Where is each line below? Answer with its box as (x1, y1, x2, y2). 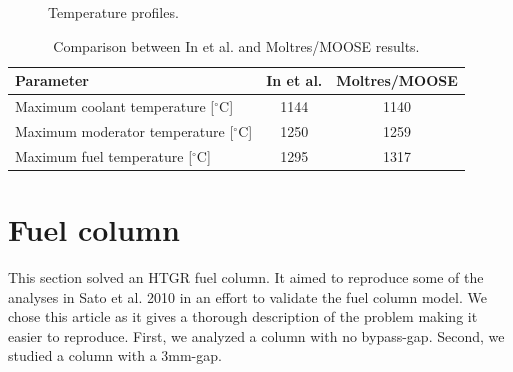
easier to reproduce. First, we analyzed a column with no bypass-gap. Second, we (8, 325, 505, 346)
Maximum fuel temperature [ (15, 145, 193, 166)
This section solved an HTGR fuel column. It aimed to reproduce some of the (8, 266, 484, 287)
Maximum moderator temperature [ (15, 120, 234, 141)
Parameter (15, 70, 89, 91)
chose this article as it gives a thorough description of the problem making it (8, 306, 478, 327)
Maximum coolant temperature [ (15, 96, 215, 117)
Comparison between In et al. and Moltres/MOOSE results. (53, 35, 420, 56)
